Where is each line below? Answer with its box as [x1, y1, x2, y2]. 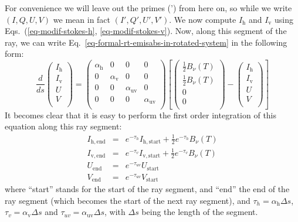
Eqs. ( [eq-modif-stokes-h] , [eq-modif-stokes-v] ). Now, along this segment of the [5, 25, 287, 37]
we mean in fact [53, 13, 111, 25]
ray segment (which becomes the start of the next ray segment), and [5, 194, 250, 206]
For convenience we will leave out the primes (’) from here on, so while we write [5, 2, 292, 13]
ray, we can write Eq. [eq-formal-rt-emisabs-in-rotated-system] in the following [5, 36, 287, 48]
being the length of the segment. [141, 206, 258, 218]
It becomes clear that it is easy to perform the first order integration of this [5, 108, 277, 121]
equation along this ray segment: [5, 120, 122, 132]
